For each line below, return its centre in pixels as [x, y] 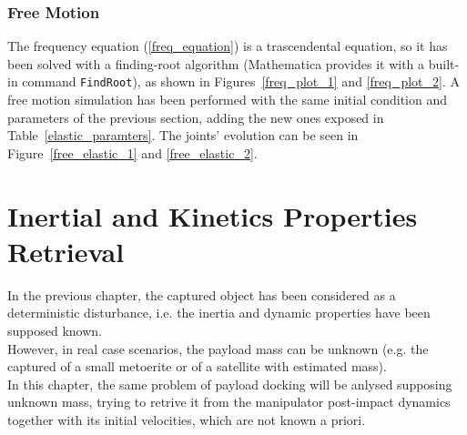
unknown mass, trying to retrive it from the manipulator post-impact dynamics [229, 402]
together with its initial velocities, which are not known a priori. [187, 419]
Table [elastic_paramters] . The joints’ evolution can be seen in [183, 135]
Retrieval [66, 251]
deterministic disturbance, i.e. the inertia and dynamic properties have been [219, 313]
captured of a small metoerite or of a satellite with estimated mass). [197, 366]
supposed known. [55, 330]
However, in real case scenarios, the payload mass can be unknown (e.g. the [218, 348]
